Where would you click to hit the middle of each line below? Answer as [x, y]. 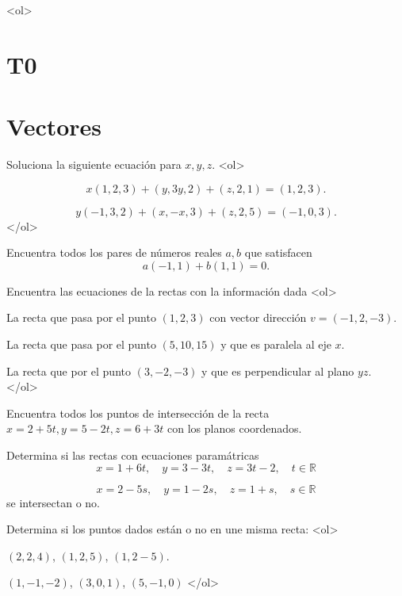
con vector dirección [258, 317]
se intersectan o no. [54, 502]
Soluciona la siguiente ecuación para [94, 164]
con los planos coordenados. [235, 428]
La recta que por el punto [69, 371]
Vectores [54, 126]
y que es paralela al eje [276, 344]
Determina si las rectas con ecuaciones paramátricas [133, 455]
